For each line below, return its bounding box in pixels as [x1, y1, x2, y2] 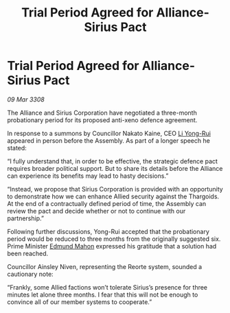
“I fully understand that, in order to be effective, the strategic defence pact [7, 156, 218, 165]
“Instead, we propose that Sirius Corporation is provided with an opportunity [7, 185, 223, 193]
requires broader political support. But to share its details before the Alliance [7, 164, 223, 172]
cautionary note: [7, 270, 54, 278]
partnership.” [7, 214, 45, 222]
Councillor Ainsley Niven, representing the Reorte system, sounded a [7, 262, 203, 270]
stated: [7, 143, 27, 152]
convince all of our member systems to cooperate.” [7, 297, 152, 306]
